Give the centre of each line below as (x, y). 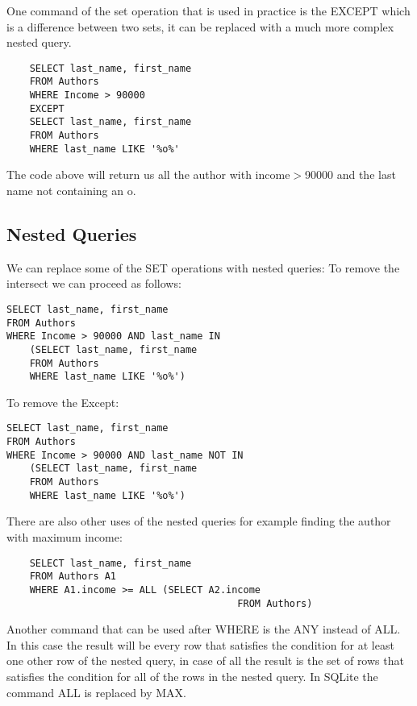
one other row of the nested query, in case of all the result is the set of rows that (205, 660)
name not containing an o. (71, 190)
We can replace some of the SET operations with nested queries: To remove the (203, 267)
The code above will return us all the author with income (148, 174)
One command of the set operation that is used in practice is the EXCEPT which (208, 10)
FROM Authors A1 (73, 577)
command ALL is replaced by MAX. (96, 692)
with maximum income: (65, 537)
